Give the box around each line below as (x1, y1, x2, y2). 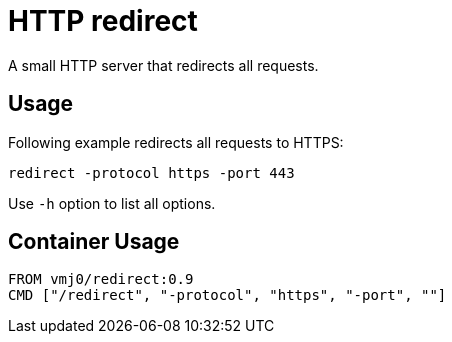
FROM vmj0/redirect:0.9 (8, 271, 194, 288)
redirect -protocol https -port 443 (8, 164, 295, 181)
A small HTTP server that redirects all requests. (8, 56, 319, 74)
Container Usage (8, 229, 180, 255)
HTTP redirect (8, 4, 198, 38)
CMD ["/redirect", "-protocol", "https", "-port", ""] (8, 287, 447, 304)
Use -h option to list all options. (8, 194, 216, 212)
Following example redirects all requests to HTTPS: (8, 133, 344, 151)
